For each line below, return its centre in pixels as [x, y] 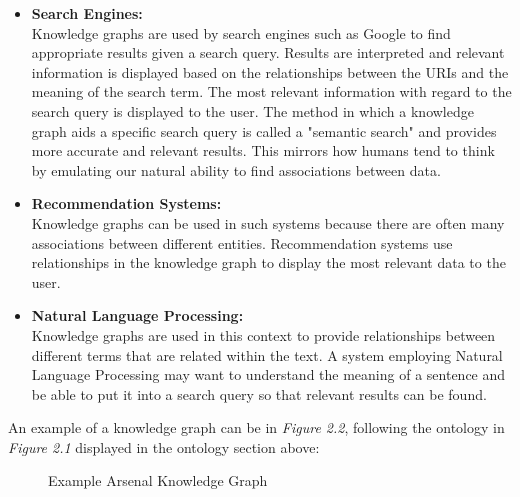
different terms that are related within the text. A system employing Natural [267, 354]
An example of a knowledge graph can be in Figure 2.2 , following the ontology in [256, 427]
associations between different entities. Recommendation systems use [242, 242]
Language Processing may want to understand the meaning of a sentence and [268, 374]
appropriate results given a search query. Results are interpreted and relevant [268, 52]
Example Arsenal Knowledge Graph [158, 480]
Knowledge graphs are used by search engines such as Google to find [241, 32]
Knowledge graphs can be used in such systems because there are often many [268, 222]
